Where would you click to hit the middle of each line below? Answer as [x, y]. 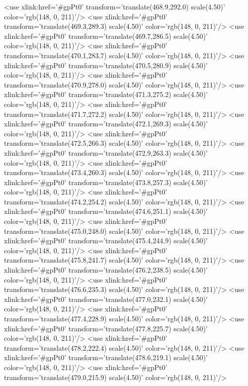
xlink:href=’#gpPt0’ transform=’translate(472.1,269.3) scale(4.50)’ [106, 124]
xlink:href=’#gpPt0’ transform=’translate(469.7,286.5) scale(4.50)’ [106, 36]
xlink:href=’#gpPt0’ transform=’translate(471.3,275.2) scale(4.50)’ [106, 94]
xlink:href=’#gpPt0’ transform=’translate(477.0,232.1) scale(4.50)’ [106, 299]
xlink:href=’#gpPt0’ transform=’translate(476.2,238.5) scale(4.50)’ [106, 270]
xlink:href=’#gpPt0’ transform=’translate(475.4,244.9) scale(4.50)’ [106, 241]
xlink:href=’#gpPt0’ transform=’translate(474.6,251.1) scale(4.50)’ [106, 211]
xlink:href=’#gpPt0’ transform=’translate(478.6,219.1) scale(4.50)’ [106, 357]
